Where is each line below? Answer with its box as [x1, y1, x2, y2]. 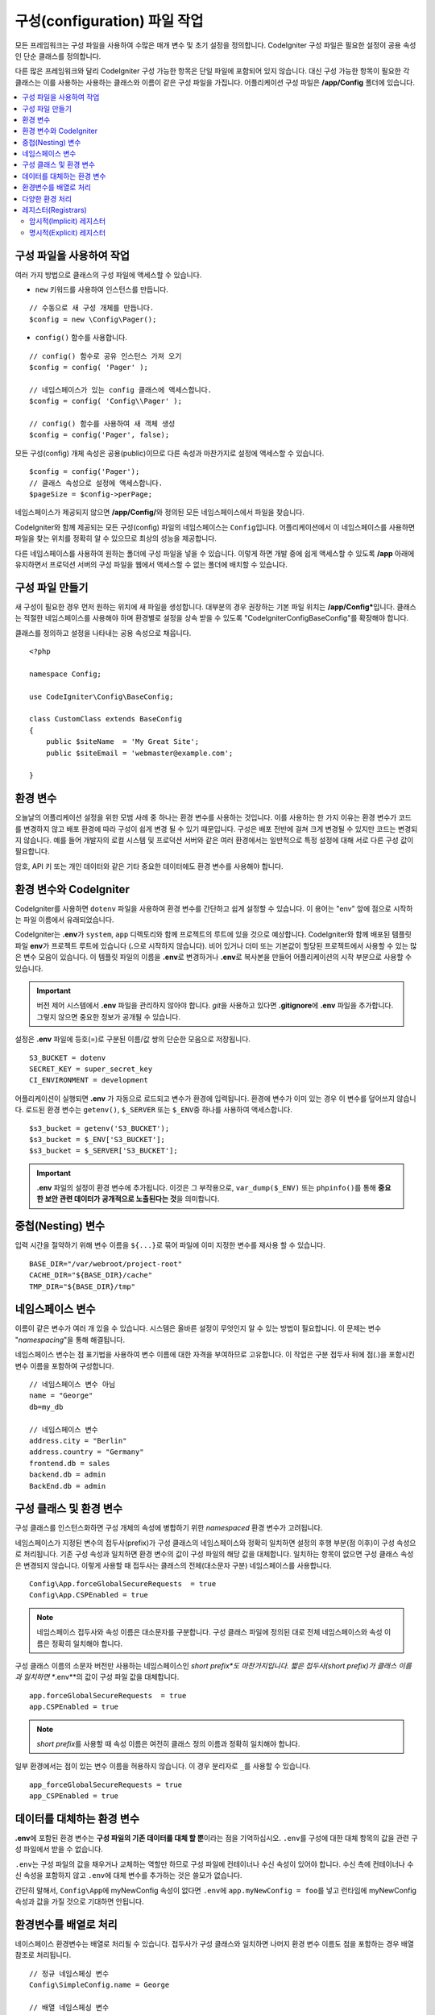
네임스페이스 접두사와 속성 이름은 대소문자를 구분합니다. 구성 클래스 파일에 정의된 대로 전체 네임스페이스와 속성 [36, 1627, 383, 1637]
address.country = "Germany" [29, 1448, 144, 1456]
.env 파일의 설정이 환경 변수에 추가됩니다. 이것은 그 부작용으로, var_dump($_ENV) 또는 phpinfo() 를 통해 [36, 1183, 376, 1193]
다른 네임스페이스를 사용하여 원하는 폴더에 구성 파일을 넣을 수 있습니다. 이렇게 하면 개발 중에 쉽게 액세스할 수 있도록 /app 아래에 [14, 548, 415, 558]
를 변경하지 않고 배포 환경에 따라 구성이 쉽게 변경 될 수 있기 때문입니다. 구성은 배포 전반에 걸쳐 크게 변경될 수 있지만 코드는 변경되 [14, 824, 418, 833]
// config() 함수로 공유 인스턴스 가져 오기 [29, 351, 182, 360]
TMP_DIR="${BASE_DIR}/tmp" [29, 1282, 136, 1291]
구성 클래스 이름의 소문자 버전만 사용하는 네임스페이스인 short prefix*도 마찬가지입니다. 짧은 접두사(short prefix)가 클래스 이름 [14, 1660, 412, 1670]
